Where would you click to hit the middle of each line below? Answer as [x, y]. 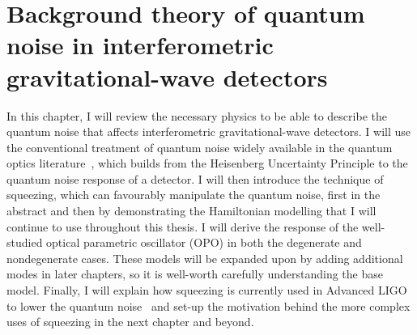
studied [25, 242]
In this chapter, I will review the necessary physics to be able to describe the [197, 115]
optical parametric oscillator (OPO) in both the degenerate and [204, 242]
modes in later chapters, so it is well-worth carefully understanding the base [195, 274]
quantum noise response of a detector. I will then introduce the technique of [195, 178]
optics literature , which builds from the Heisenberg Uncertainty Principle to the [207, 163]
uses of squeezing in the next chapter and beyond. [130, 322]
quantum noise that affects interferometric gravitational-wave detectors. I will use [209, 131]
